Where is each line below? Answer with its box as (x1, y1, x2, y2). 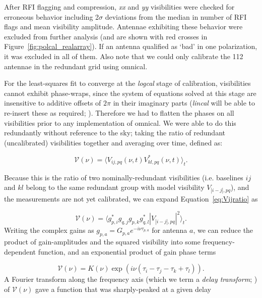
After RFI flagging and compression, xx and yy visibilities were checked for (4, 2, 235, 12)
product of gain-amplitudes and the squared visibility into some (4, 236, 201, 247)
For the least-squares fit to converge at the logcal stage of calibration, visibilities (4, 78, 251, 88)
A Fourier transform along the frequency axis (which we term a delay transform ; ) (4, 274, 257, 284)
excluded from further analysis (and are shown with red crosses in (4, 31, 208, 41)
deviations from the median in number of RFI (105, 11, 247, 22)
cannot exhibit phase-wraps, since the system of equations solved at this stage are (4, 87, 256, 98)
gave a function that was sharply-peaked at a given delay (35, 284, 211, 294)
